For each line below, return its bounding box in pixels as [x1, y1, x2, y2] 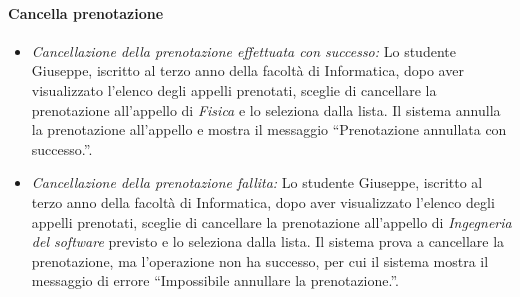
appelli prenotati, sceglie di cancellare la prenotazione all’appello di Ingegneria [31, 211, 512, 232]
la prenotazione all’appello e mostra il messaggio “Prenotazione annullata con [31, 119, 507, 140]
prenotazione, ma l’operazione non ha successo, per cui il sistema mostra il [31, 250, 489, 271]
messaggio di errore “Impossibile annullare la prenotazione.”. [31, 270, 400, 291]
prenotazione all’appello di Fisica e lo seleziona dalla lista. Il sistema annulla [31, 99, 501, 120]
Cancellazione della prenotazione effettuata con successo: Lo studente [31, 40, 456, 61]
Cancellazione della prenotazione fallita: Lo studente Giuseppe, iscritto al [31, 172, 483, 193]
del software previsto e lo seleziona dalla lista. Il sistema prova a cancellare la [31, 231, 505, 252]
